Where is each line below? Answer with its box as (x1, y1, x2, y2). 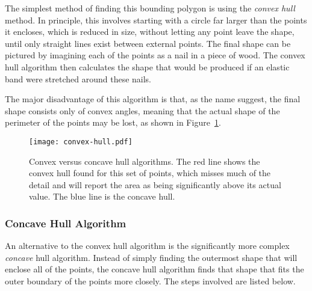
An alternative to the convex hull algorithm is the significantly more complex (5, 239, 290, 252)
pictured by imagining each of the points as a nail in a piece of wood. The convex (5, 49, 305, 61)
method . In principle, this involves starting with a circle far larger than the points (5, 13, 307, 26)
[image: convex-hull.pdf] (29, 137, 133, 146)
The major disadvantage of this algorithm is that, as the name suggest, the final (5, 93, 301, 105)
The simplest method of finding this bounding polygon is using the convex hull (5, 2, 295, 14)
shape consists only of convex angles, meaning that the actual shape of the (5, 104, 280, 117)
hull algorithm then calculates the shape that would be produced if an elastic (5, 60, 290, 73)
